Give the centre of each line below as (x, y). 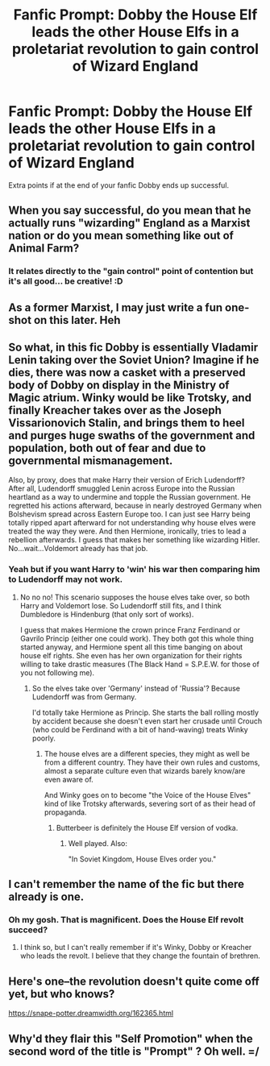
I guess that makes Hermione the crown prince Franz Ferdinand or (130, 629)
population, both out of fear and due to (107, 448)
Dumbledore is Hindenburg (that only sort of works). (107, 614)
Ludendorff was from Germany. (84, 697)
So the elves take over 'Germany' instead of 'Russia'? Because (136, 688)
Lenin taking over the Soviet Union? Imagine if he (134, 360)
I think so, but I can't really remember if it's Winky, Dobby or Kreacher (136, 948)
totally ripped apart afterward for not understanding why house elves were (132, 523)
